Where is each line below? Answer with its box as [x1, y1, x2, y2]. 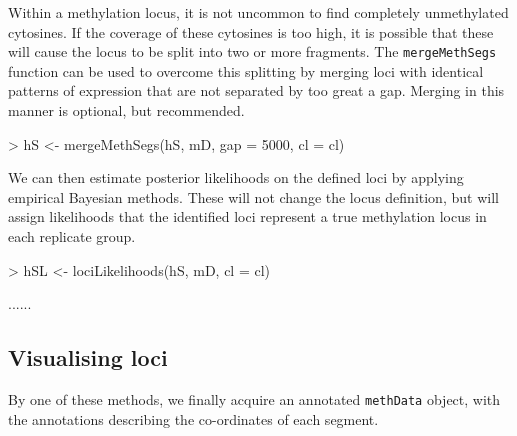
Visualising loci [8, 342, 168, 373]
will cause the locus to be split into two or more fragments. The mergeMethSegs [8, 41, 497, 62]
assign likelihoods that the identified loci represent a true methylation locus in [8, 206, 487, 227]
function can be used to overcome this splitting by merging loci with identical [8, 60, 484, 81]
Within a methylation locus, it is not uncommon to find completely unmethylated [8, 2, 509, 22]
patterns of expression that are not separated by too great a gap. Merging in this [8, 80, 505, 101]
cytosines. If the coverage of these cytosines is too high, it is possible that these [8, 21, 494, 42]
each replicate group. [8, 226, 136, 246]
